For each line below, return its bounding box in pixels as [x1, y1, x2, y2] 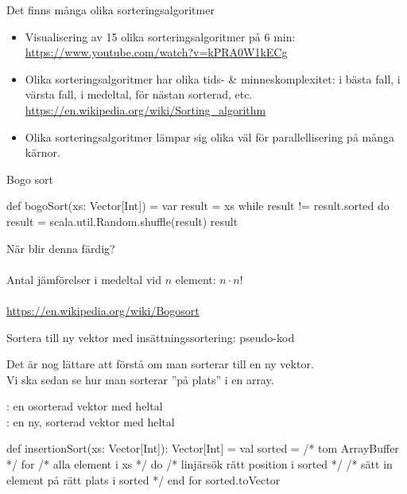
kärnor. [25, 144, 60, 161]
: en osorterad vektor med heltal [6, 398, 163, 414]
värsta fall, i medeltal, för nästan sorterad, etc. [25, 86, 253, 103]
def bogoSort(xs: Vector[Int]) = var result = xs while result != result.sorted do [6, 197, 390, 214]
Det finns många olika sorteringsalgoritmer [6, 2, 215, 18]
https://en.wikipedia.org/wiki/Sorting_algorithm [25, 101, 266, 118]
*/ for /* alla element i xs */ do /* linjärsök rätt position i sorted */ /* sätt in [6, 456, 393, 473]
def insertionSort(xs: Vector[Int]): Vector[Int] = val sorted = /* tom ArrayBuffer [6, 440, 399, 457]
